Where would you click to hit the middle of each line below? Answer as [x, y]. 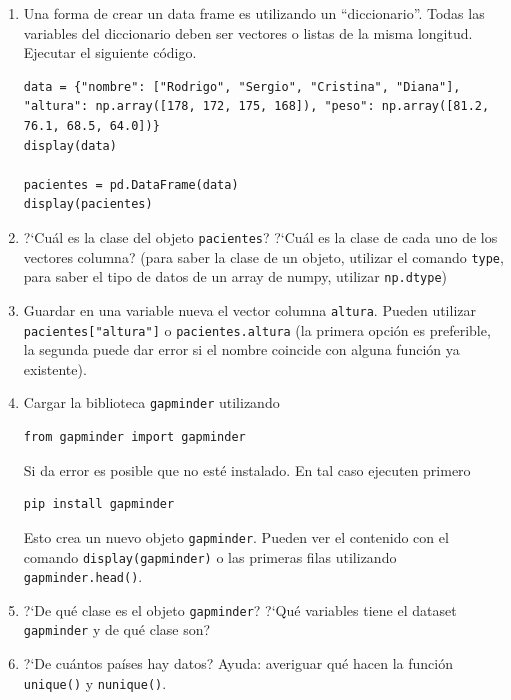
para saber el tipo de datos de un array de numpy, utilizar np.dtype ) [235, 276]
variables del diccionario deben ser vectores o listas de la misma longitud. [248, 32]
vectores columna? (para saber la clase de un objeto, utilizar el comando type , [263, 256]
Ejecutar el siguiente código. [110, 52]
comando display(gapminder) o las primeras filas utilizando [210, 556]
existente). [55, 368]
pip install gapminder [99, 504]
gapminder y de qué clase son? [117, 629]
